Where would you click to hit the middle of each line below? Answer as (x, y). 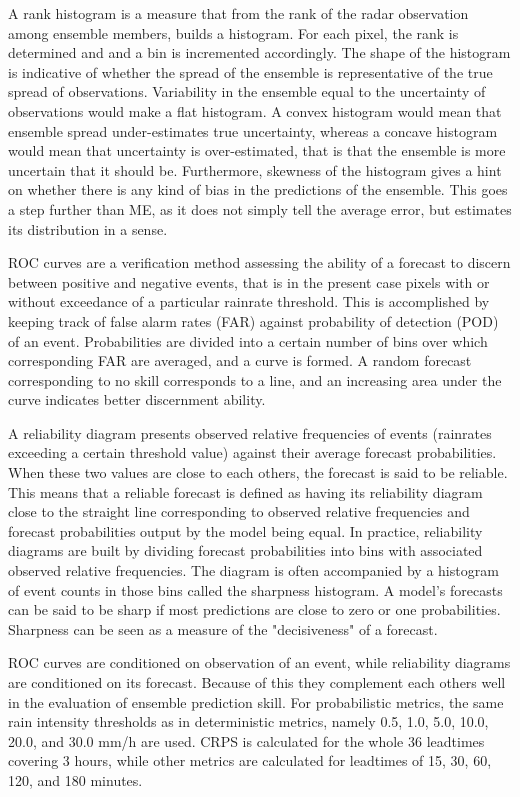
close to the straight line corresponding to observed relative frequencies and (239, 511)
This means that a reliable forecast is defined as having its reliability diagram (245, 491)
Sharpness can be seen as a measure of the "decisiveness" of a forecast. (223, 628)
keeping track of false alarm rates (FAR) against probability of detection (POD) (253, 320)
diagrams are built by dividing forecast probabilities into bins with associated (245, 550)
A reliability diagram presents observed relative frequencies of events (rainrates (250, 432)
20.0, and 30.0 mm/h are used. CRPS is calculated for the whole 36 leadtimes (246, 740)
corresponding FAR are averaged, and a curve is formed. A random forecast (240, 360)
